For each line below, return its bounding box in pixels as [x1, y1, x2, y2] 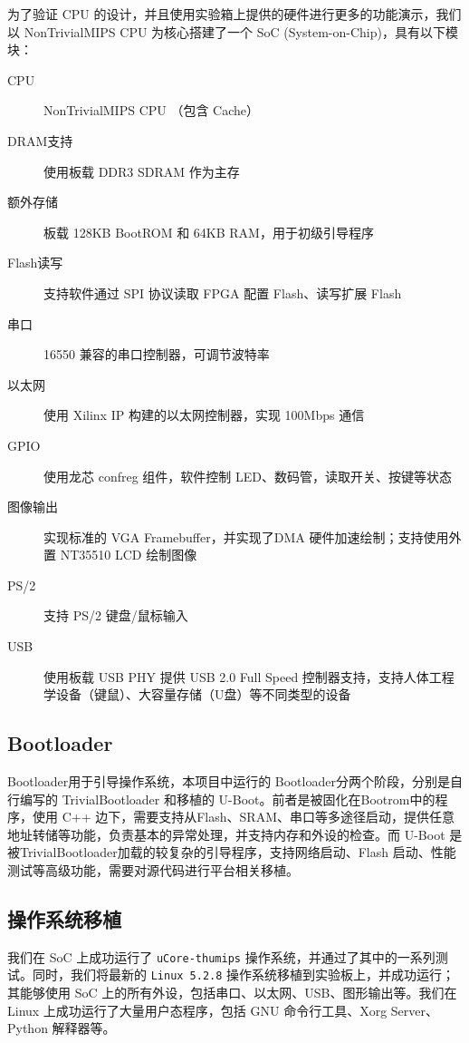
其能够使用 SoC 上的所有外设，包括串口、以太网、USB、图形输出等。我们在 [7, 983, 457, 1002]
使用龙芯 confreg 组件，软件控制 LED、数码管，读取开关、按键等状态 [43, 466, 452, 485]
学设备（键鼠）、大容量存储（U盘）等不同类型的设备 [43, 685, 351, 704]
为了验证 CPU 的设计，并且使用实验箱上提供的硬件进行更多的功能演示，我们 [7, 5, 462, 23]
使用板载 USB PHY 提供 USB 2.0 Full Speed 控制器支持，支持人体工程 [43, 667, 455, 686]
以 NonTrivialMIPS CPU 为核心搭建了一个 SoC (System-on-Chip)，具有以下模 [7, 22, 458, 41]
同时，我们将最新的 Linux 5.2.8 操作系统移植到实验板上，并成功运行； [32, 965, 455, 984]
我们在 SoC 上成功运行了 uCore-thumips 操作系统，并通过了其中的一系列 [7, 947, 435, 966]
